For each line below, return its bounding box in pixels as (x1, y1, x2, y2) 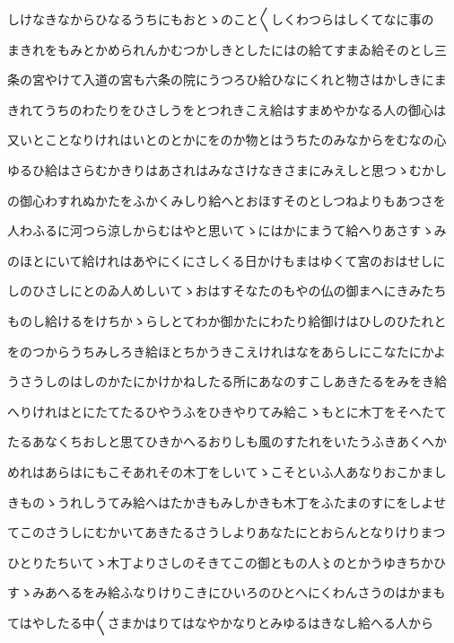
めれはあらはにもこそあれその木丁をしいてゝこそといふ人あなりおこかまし (7, 462, 447, 480)
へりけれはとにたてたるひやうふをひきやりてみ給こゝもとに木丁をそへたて (7, 401, 447, 420)
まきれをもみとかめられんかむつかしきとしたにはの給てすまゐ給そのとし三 (7, 40, 447, 58)
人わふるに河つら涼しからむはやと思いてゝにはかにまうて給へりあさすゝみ (7, 221, 447, 240)
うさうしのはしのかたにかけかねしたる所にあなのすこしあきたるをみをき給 (7, 372, 447, 391)
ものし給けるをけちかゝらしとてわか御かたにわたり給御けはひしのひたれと (7, 311, 447, 330)
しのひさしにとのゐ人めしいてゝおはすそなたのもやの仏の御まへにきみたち (7, 281, 447, 300)
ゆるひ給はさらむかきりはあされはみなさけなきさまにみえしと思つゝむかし (7, 160, 447, 179)
